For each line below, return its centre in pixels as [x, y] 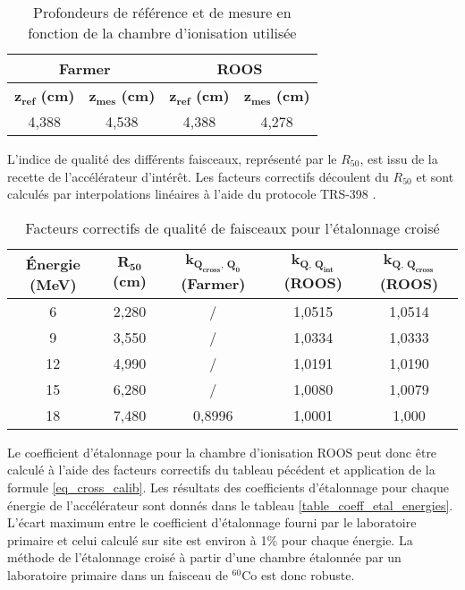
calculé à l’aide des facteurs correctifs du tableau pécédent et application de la [221, 470]
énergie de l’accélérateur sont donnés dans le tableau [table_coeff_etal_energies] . [230, 504]
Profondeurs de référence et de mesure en [162, 12]
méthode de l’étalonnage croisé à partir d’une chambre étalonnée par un [204, 557]
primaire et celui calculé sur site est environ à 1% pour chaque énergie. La [210, 539]
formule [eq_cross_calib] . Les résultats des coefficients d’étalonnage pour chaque [228, 487]
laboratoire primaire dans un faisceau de [118, 574]
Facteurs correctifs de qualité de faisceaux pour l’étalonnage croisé [232, 227]
